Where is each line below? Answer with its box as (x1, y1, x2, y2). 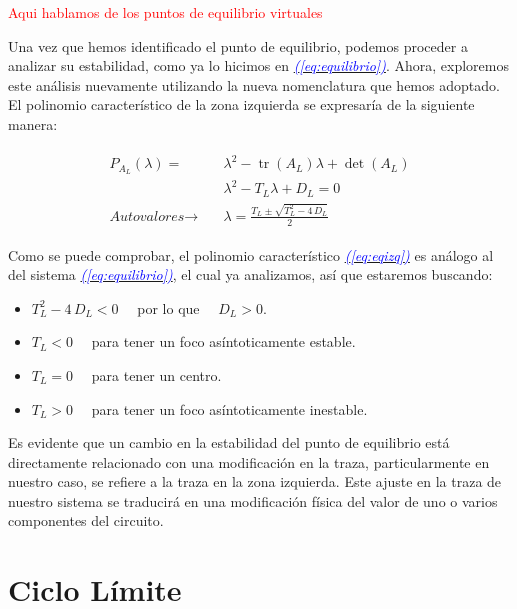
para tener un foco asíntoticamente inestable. (91, 398, 368, 419)
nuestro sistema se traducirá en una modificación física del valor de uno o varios (8, 490, 498, 511)
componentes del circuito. (8, 510, 164, 531)
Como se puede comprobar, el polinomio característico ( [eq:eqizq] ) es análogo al (8, 244, 494, 265)
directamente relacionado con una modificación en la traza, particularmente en (8, 451, 490, 472)
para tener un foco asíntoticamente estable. (91, 331, 356, 352)
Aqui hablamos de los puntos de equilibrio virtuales (8, 2, 323, 22)
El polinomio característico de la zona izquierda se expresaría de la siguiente (8, 94, 475, 115)
